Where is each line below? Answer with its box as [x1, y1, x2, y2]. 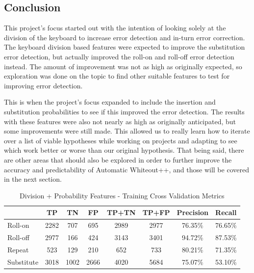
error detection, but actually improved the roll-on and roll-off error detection [4, 51, 234, 61]
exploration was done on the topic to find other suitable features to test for [4, 71, 230, 81]
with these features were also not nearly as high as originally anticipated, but [4, 116, 236, 126]
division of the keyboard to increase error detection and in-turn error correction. [4, 32, 245, 42]
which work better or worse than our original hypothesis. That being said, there [4, 145, 244, 155]
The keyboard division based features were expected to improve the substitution [4, 42, 245, 52]
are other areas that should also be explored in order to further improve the [4, 154, 232, 164]
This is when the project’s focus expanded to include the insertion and [4, 97, 216, 107]
